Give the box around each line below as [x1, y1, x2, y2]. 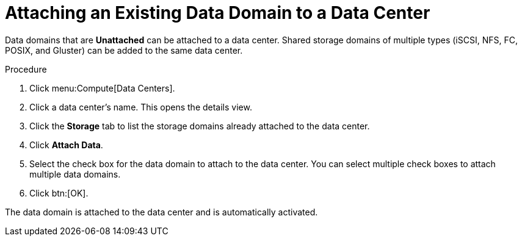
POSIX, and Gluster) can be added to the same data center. [5, 45, 243, 56]
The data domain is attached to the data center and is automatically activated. [5, 206, 318, 217]
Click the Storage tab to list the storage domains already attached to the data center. [29, 120, 370, 131]
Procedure [5, 63, 47, 74]
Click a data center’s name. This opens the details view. [29, 101, 252, 112]
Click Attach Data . [29, 139, 103, 150]
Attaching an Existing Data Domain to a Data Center [5, 2, 430, 23]
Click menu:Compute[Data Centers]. [29, 82, 175, 93]
